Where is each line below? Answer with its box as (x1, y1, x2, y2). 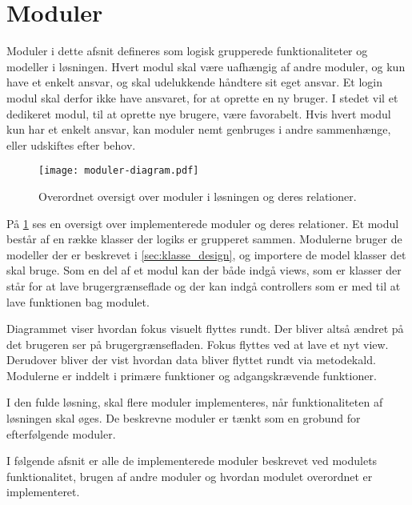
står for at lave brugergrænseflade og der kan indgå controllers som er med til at (6, 277, 401, 294)
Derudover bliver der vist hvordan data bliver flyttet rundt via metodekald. (6, 351, 376, 368)
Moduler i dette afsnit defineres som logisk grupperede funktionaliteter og (6, 42, 368, 59)
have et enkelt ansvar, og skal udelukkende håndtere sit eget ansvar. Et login (6, 74, 382, 90)
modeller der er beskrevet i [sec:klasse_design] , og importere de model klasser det (6, 246, 406, 263)
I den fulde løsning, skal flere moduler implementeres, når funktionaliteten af (6, 394, 383, 411)
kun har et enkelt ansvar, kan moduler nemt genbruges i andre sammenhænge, (6, 121, 391, 138)
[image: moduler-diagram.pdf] (38, 165, 199, 177)
